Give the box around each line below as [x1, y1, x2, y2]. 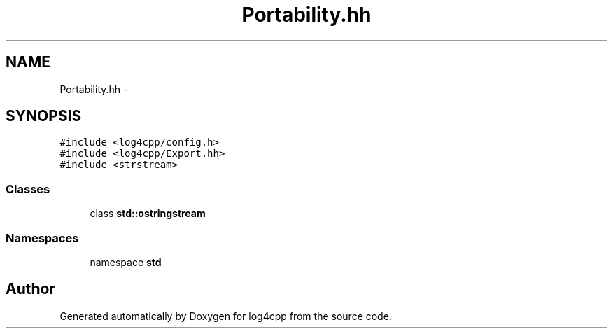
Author [6, 280, 55, 298]
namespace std [90, 256, 162, 268]
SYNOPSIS [6, 107, 82, 125]
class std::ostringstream [90, 207, 206, 220]
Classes [6, 181, 50, 196]
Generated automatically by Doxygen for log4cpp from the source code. [59, 309, 392, 322]
